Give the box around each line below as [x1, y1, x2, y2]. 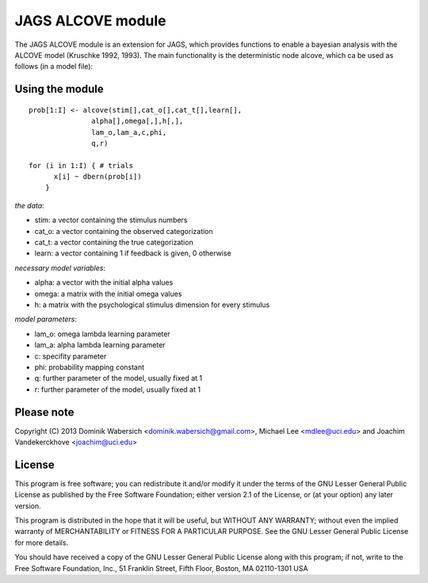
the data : [14, 201, 45, 210]
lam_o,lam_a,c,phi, [91, 128, 167, 136]
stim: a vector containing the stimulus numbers [34, 215, 188, 225]
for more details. [14, 538, 69, 547]
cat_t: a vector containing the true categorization [34, 238, 193, 247]
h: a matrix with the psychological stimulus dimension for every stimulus [34, 300, 270, 309]
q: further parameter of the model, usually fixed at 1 [34, 374, 202, 383]
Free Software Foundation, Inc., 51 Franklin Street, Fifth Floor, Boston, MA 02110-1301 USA [14, 563, 308, 573]
